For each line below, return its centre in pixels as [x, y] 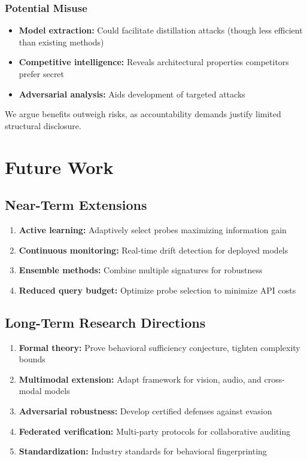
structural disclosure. [43, 125]
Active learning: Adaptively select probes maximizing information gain [153, 229]
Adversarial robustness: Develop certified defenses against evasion [145, 410]
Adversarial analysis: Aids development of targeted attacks [132, 94]
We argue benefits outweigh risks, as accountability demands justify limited [143, 114]
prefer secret [42, 74]
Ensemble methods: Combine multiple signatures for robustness [141, 270]
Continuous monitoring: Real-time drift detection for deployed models [153, 250]
